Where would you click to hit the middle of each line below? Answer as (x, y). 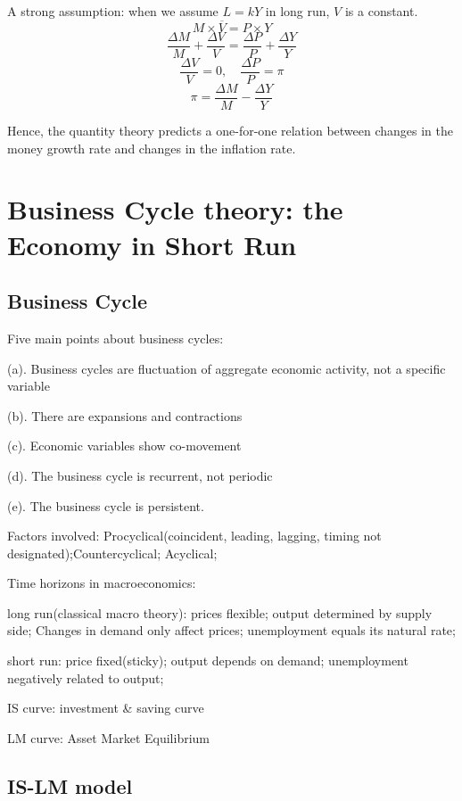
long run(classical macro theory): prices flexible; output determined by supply (220, 612)
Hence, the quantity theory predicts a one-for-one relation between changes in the (231, 130)
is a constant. (381, 11)
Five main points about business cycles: (115, 338)
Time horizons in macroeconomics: (102, 583)
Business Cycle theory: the (175, 209)
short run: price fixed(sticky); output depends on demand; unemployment (208, 661)
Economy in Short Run (152, 244)
